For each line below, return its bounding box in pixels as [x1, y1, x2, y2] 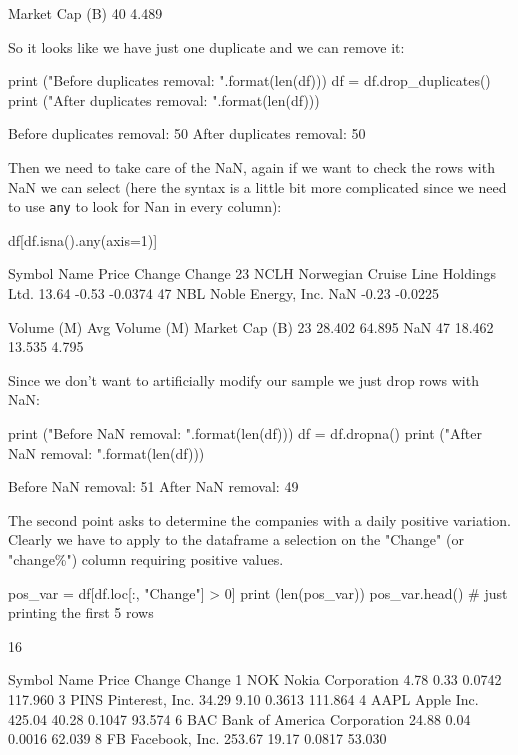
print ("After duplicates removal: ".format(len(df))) [8, 89, 320, 110]
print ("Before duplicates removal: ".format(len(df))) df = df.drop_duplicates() [8, 70, 491, 91]
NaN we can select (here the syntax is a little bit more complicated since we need [8, 176, 507, 197]
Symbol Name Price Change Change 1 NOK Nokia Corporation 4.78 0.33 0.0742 [8, 669, 502, 690]
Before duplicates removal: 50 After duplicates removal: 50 [8, 123, 366, 144]
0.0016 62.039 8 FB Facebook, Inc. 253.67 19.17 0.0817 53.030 [8, 728, 387, 749]
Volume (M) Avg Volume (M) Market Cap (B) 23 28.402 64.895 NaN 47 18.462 [8, 316, 494, 337]
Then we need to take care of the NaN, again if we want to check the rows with [8, 156, 495, 177]
